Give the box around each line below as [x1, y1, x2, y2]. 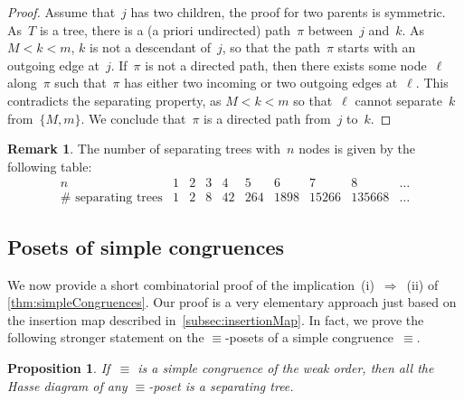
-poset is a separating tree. [148, 376, 294, 395]
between [308, 20, 354, 39]
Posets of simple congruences [7, 232, 285, 260]
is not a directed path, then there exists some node [145, 55, 427, 74]
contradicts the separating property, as [7, 90, 222, 109]
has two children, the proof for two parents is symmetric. [130, 3, 446, 21]
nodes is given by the [298, 139, 416, 158]
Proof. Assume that [7, 3, 116, 21]
